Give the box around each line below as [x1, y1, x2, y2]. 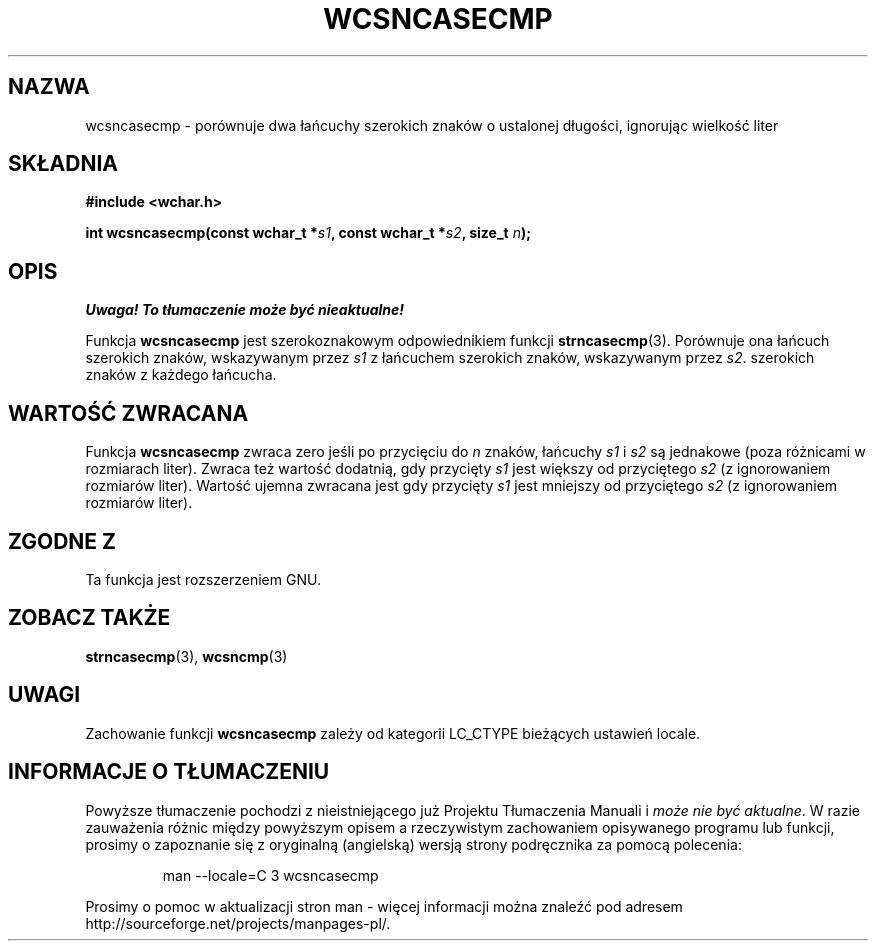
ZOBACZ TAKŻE [8, 605, 171, 631]
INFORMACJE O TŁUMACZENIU [8, 759, 330, 785]
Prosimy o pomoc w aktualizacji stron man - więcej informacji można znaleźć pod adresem [85, 897, 683, 915]
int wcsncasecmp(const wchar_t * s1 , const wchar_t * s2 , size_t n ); [85, 224, 532, 242]
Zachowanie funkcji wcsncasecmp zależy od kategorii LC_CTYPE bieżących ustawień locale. [85, 724, 701, 742]
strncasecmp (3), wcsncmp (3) [85, 647, 288, 665]
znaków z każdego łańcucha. [85, 366, 277, 384]
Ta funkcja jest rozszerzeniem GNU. [85, 570, 321, 588]
